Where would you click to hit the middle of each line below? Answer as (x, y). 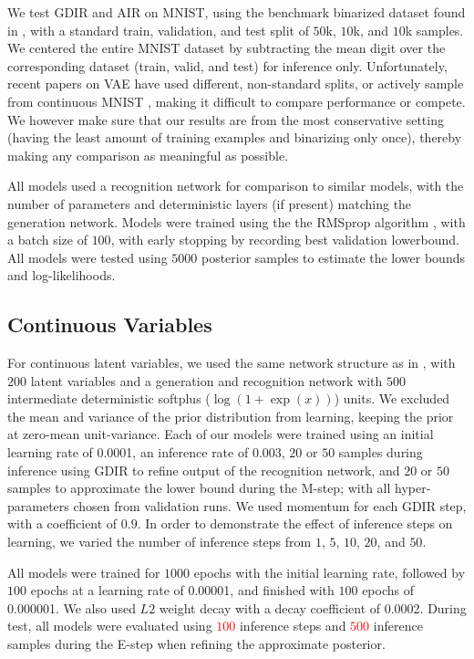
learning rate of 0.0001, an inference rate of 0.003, (146, 452)
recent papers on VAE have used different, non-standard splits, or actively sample (236, 84)
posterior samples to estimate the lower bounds (333, 257)
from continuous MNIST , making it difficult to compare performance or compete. (237, 101)
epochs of (388, 590)
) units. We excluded (392, 398)
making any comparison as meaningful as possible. (148, 155)
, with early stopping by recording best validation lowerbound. (285, 240)
